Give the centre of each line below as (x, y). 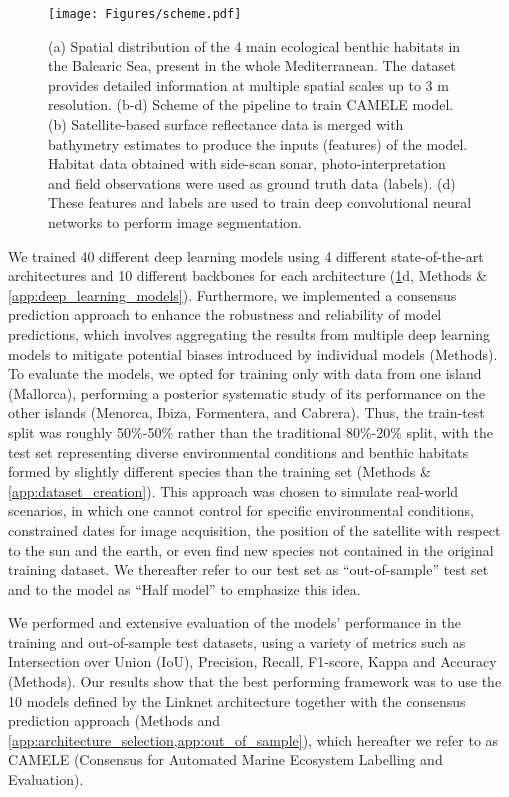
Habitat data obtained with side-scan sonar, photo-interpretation (247, 163)
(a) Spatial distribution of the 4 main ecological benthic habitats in (254, 45)
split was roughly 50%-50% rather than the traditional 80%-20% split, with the (250, 431)
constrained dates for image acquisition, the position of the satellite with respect (254, 529)
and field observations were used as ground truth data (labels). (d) (252, 182)
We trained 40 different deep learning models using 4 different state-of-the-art (246, 255)
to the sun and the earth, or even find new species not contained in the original (251, 549)
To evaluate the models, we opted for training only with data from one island (245, 373)
